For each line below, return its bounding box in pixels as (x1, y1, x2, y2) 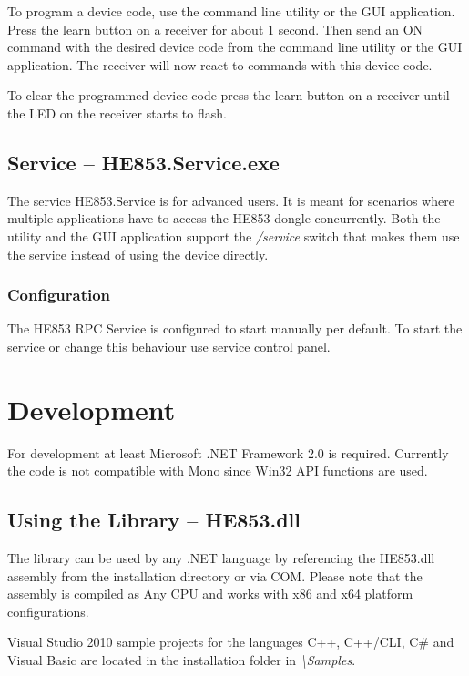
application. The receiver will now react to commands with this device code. (7, 55, 433, 74)
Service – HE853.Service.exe (7, 148, 280, 176)
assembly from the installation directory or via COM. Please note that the (7, 566, 423, 585)
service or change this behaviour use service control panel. (7, 336, 331, 355)
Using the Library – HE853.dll (7, 506, 301, 534)
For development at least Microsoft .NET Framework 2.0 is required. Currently (7, 443, 449, 462)
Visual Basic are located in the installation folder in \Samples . (7, 650, 356, 670)
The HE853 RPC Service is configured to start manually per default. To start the (7, 319, 463, 338)
